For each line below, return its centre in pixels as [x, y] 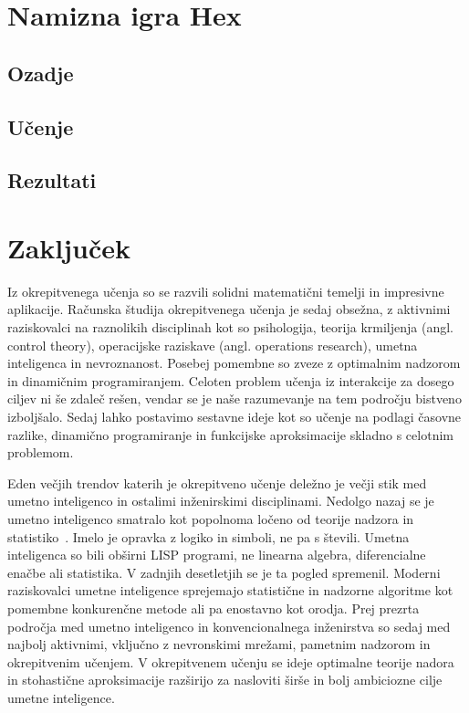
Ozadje [41, 73]
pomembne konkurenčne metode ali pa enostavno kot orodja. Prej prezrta [214, 608]
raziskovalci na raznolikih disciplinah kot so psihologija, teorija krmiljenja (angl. [230, 327]
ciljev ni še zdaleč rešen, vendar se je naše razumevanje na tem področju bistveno [234, 398]
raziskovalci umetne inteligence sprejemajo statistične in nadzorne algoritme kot [230, 590]
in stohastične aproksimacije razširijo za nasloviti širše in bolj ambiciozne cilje [225, 680]
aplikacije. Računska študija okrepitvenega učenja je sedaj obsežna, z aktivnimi [229, 309]
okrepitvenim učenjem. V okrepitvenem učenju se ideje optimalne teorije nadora [231, 661]
